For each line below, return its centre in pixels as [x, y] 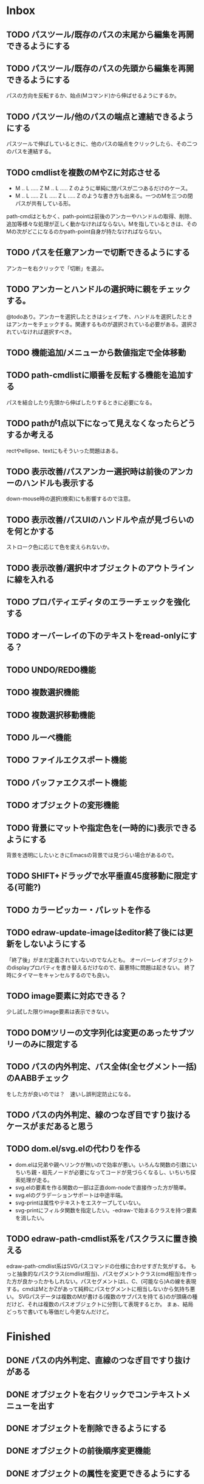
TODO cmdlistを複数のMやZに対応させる [83, 172]
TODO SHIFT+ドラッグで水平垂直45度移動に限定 [98, 876]
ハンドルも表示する [58, 483]
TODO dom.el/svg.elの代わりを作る [73, 1149]
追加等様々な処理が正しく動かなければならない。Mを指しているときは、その [102, 224]
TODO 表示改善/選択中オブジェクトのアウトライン [100, 568]
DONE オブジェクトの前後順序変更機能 [79, 1451]
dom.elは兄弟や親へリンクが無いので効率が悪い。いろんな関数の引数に [104, 1164]
